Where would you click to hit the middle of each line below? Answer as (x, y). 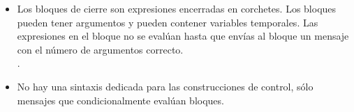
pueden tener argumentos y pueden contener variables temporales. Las (168, 22)
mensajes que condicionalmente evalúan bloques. (120, 100)
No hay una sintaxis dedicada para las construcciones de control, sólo (165, 86)
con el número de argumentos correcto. (100, 49)
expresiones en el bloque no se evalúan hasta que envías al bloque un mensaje (183, 36)
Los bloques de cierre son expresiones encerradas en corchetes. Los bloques (177, 8)
